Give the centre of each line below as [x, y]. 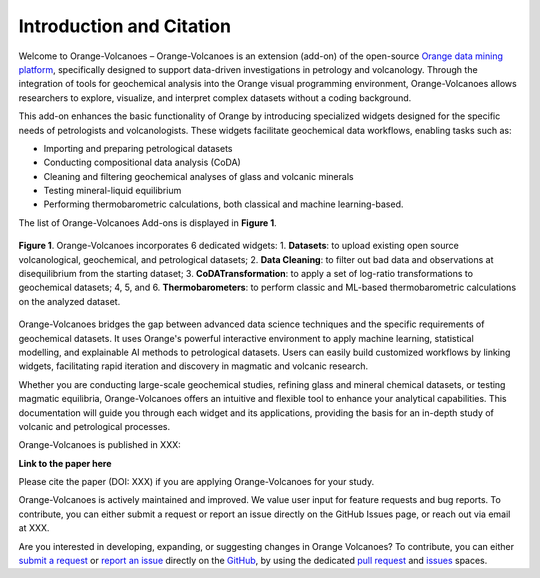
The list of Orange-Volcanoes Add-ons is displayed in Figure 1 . [147, 222]
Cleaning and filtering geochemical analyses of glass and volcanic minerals [198, 176]
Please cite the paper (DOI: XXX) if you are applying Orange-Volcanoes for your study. [196, 482]
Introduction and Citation [125, 26]
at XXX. [34, 528]
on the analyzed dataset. [69, 301]
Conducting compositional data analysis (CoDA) [142, 162]
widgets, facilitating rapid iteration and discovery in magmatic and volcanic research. [193, 366]
